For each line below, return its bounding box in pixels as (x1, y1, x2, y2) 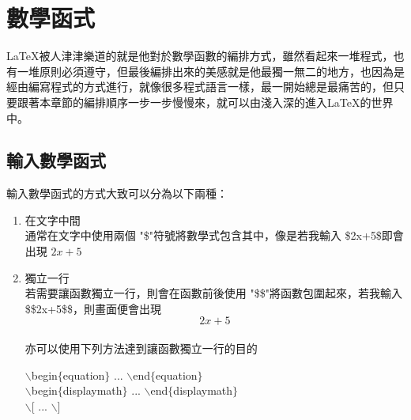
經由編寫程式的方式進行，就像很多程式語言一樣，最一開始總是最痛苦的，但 (6, 78, 394, 95)
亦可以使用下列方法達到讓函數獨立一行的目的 (25, 340, 258, 357)
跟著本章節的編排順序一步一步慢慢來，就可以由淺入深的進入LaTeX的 (17, 93, 371, 110)
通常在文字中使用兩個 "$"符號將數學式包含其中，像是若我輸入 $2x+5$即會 (25, 227, 404, 244)
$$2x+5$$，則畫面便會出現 (25, 300, 162, 316)
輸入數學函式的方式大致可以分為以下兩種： (6, 185, 228, 202)
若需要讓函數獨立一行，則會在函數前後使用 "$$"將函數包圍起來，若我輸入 (25, 285, 402, 301)
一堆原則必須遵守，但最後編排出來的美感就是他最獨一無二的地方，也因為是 (17, 62, 405, 79)
